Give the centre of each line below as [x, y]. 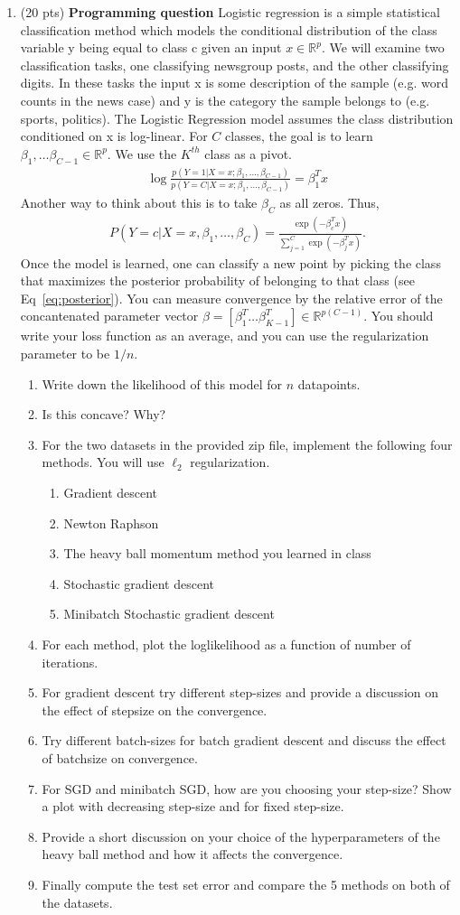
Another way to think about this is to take [139, 203]
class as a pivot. [248, 153]
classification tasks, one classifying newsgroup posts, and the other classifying [235, 65]
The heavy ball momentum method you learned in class [217, 553]
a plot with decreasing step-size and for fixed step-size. [193, 806]
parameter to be [65, 354]
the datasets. [77, 902]
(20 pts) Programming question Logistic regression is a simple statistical [230, 12]
